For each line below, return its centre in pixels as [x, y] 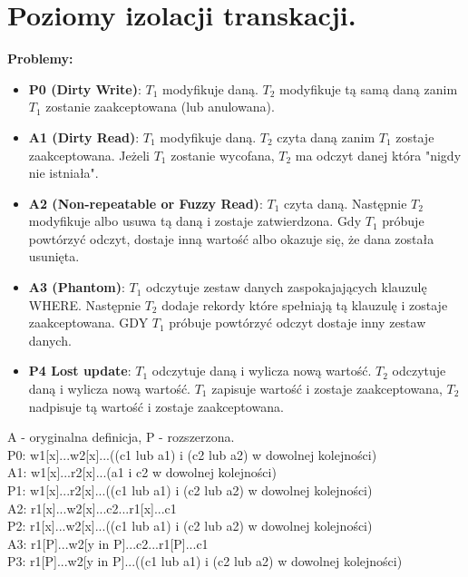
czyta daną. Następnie [345, 203]
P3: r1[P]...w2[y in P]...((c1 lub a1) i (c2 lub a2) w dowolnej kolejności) [205, 561]
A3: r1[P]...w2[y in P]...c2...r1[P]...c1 [108, 543]
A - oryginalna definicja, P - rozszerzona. [121, 437]
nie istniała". [63, 173]
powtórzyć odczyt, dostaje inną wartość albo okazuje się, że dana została [231, 238]
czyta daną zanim [326, 137]
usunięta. [54, 256]
